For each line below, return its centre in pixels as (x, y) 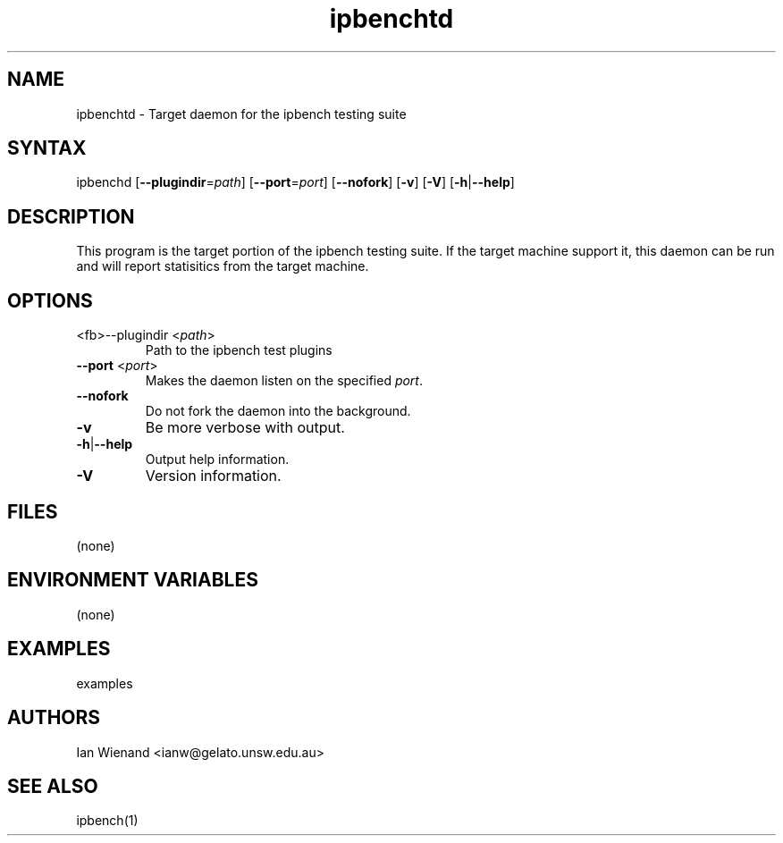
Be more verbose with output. (245, 428)
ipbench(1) (107, 821)
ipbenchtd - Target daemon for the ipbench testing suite (241, 114)
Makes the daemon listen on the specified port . (284, 381)
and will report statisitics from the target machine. (223, 266)
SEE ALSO (53, 786)
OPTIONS (50, 300)
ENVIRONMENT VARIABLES (133, 580)
